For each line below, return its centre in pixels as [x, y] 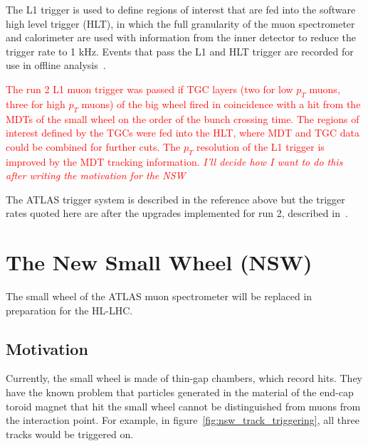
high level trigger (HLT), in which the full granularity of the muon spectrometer [180, 23]
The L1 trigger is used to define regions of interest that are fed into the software [181, 9]
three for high [36, 103]
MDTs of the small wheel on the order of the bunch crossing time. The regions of [183, 118]
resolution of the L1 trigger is [261, 146]
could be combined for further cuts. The [93, 146]
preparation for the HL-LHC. [69, 310]
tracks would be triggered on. [70, 434]
